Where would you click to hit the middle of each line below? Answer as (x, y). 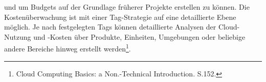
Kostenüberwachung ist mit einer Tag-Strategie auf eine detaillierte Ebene (120, 17)
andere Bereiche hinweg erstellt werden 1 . (68, 48)
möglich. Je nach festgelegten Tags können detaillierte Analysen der (110, 27)
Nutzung (18, 36)
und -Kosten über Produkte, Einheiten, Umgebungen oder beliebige (139, 36)
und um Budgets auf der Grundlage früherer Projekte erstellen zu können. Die (127, 7)
